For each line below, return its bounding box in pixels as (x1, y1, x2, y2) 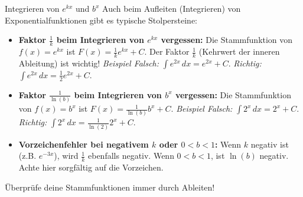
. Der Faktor (144, 45, 190, 58)
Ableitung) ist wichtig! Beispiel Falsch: (18, 56, 159, 69)
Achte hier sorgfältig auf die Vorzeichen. (18, 161, 164, 173)
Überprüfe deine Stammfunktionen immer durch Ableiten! (5, 181, 215, 193)
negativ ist (250, 138, 289, 150)
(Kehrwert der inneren (198, 45, 280, 58)
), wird (54, 149, 79, 162)
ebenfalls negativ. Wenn (87, 149, 174, 162)
